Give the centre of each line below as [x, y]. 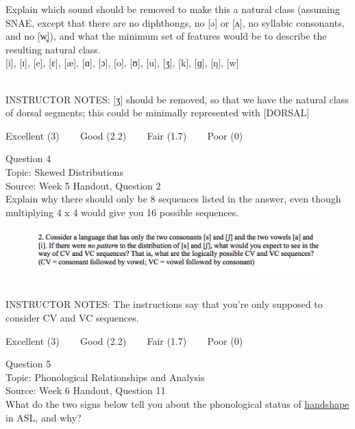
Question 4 [28, 158]
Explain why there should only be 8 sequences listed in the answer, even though [173, 199]
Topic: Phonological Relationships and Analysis [105, 377]
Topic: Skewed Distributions [64, 171]
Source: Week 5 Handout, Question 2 [83, 185]
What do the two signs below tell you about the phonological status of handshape [177, 403]
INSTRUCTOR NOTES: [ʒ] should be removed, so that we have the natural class [177, 99]
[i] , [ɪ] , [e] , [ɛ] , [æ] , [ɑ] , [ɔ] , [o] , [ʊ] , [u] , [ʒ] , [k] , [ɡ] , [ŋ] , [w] [122, 63]
